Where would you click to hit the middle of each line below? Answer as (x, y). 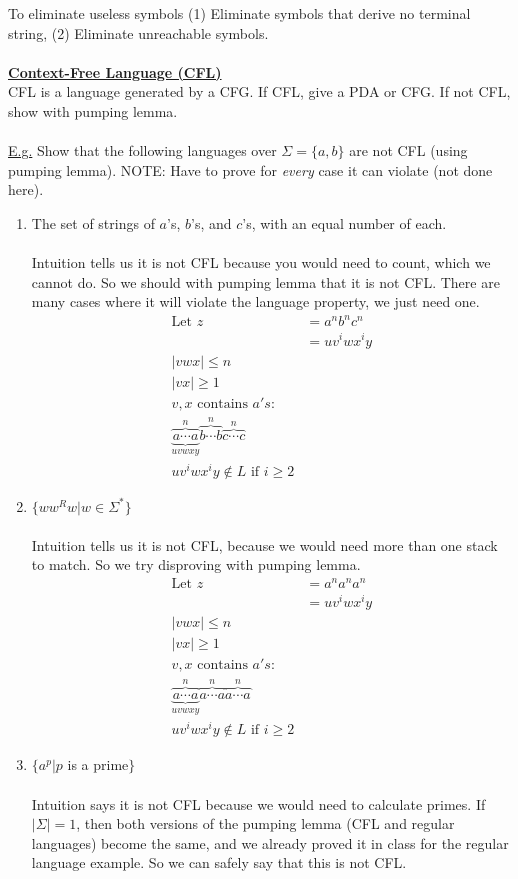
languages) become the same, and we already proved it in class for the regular (270, 842)
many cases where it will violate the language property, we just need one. (255, 301)
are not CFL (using (408, 150)
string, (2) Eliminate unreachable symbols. (138, 32)
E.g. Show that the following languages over (142, 150)
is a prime (98, 764)
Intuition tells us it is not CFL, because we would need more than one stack (264, 544)
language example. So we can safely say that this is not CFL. (219, 862)
